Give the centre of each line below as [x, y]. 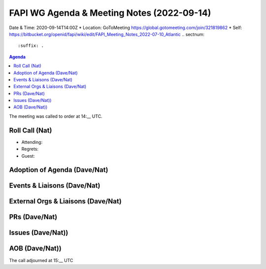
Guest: [28, 156]
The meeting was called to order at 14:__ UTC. [56, 116]
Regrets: [30, 149]
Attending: [32, 142]
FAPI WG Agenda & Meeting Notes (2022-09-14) [110, 13]
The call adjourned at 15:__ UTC [41, 260]
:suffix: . [31, 46]
